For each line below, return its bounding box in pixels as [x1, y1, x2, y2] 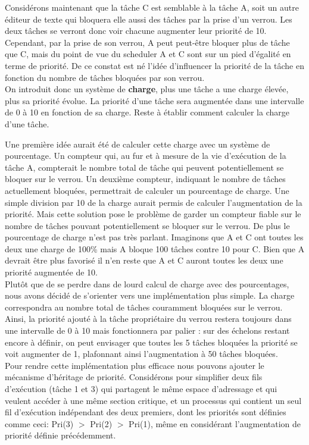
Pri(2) [90, 417, 113, 430]
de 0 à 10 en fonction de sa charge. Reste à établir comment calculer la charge [5, 106, 289, 118]
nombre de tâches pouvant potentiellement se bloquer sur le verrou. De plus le [5, 219, 290, 231]
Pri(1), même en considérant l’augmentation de [129, 417, 301, 430]
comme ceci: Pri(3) [5, 417, 74, 430]
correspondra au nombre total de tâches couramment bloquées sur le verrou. [5, 300, 283, 313]
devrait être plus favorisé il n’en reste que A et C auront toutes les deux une [5, 254, 283, 267]
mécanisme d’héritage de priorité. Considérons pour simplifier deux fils [5, 371, 263, 383]
